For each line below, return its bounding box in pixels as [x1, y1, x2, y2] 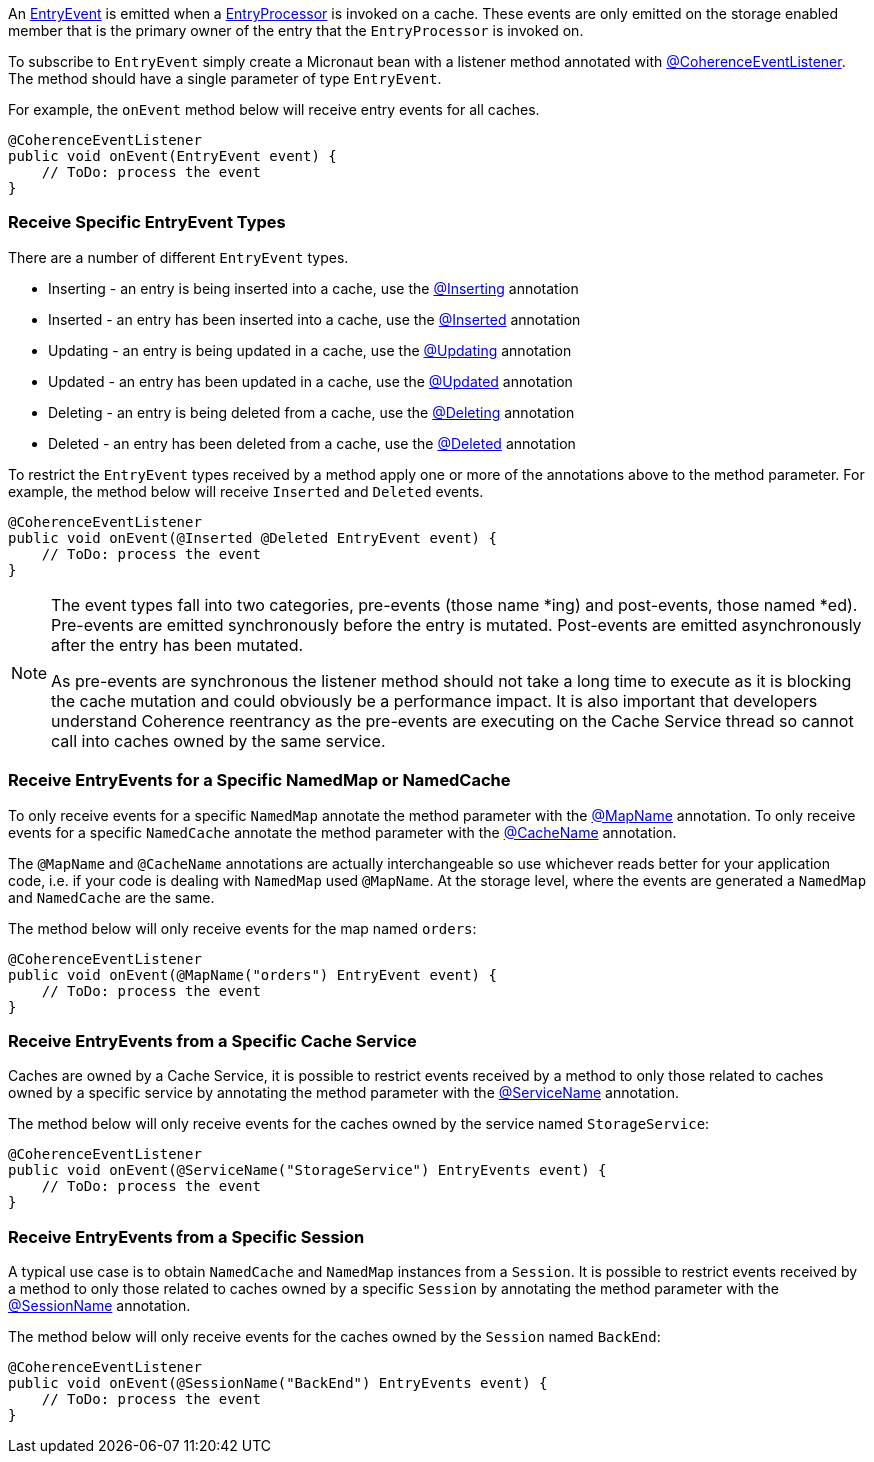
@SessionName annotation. [8, 1297, 191, 1314]
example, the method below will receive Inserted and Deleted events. [8, 482, 484, 500]
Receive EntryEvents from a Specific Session [8, 1226, 365, 1247]
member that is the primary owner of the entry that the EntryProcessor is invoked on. [8, 22, 584, 39]
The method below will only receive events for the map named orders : [8, 919, 477, 937]
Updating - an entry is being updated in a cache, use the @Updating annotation [48, 341, 572, 359]
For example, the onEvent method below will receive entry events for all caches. [8, 101, 540, 118]
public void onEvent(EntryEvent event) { [8, 148, 337, 164]
